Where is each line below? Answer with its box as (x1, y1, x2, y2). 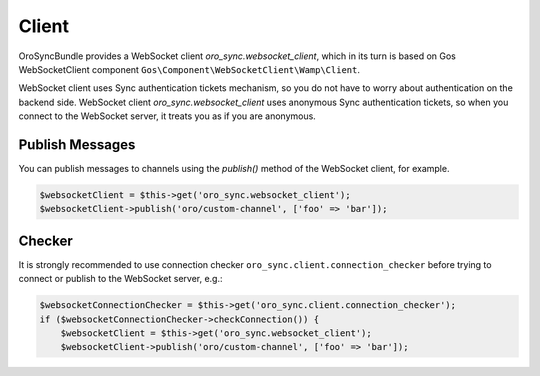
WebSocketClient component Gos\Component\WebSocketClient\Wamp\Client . (18, 63, 360, 75)
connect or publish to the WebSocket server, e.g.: (18, 273, 224, 285)
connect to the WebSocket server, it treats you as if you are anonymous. (18, 110, 317, 122)
